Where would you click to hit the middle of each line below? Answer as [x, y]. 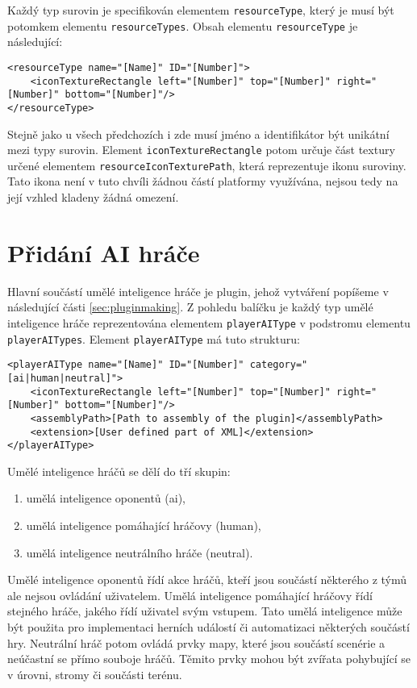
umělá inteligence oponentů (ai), [106, 498]
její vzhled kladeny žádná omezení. [93, 197]
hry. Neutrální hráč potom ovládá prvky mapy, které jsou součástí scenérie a [196, 642]
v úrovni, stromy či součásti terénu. [95, 674]
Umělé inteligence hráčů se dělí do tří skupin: [119, 471]
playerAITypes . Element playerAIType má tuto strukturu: [154, 338]
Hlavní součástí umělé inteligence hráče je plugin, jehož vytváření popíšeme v [198, 291]
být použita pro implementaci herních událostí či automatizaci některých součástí [208, 627]
